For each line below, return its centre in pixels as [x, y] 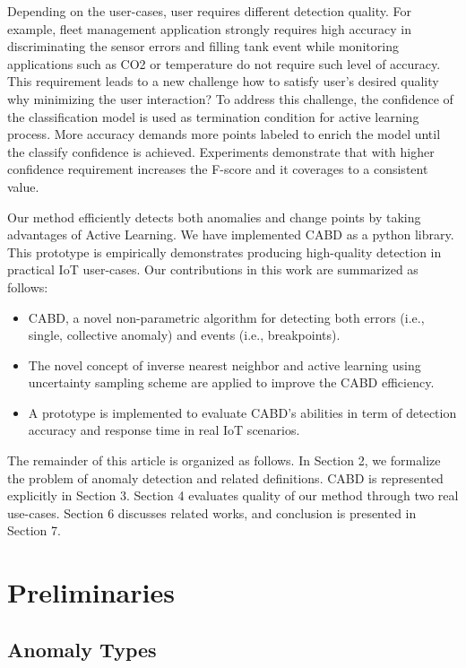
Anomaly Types [82, 649]
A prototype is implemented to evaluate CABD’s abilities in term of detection [242, 412]
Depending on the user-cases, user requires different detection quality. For [209, 11]
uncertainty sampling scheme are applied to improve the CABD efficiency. [231, 382]
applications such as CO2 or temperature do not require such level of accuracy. [224, 63]
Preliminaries [91, 592]
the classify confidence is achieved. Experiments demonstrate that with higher [221, 151]
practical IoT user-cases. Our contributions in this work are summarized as [213, 269]
